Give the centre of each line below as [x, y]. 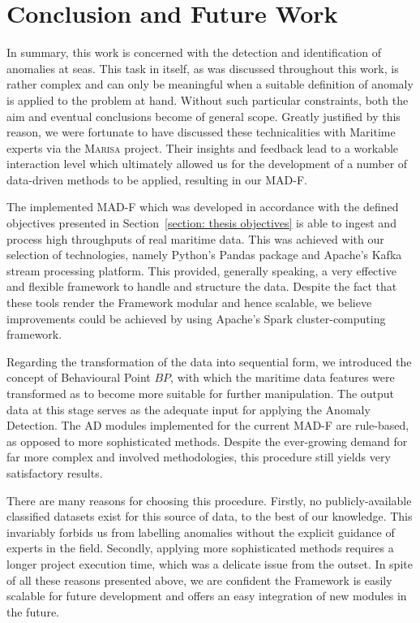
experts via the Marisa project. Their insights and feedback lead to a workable [203, 147]
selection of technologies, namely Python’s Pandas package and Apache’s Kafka [204, 255]
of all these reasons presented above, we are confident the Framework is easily [199, 580]
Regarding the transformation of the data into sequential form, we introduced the [209, 361]
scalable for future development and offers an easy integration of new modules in [207, 596]
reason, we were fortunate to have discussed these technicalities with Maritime [201, 132]
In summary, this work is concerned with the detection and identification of [194, 52]
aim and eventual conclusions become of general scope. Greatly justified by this [204, 116]
